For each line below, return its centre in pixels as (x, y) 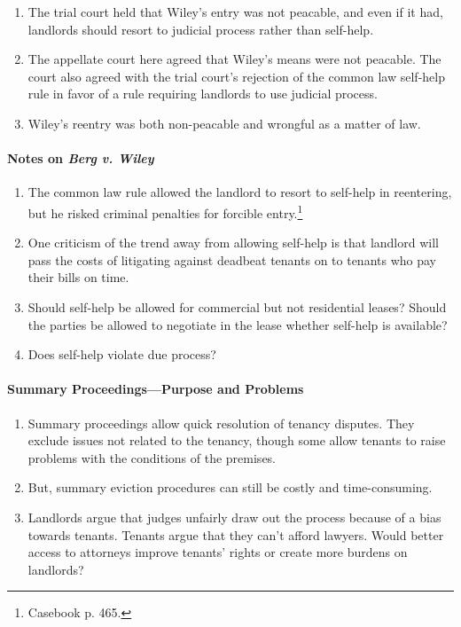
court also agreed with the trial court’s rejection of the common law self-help (236, 76)
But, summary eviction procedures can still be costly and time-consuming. (230, 487)
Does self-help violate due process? (122, 354)
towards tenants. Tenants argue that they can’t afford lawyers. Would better (236, 534)
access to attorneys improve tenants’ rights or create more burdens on (218, 552)
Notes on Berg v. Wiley (81, 158)
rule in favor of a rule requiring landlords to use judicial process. (203, 94)
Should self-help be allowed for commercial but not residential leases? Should (237, 306)
